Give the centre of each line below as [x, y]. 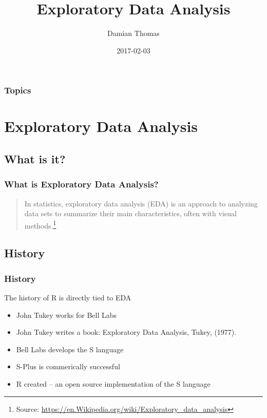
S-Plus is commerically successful [68, 366]
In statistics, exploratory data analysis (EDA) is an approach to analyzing [141, 203]
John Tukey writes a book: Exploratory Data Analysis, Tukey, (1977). [126, 332]
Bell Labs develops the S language [70, 349]
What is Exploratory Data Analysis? [81, 184]
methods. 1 [40, 224]
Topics [18, 90]
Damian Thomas [133, 33]
